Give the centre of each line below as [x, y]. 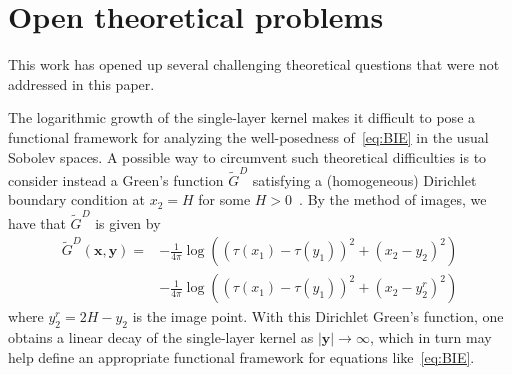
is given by [128, 222]
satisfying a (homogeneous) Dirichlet [364, 179]
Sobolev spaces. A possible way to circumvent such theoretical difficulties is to [247, 156]
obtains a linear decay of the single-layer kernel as [161, 337]
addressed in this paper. [81, 83]
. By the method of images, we [393, 199]
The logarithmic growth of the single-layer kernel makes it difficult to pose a [242, 117]
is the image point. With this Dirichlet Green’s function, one [318, 316]
